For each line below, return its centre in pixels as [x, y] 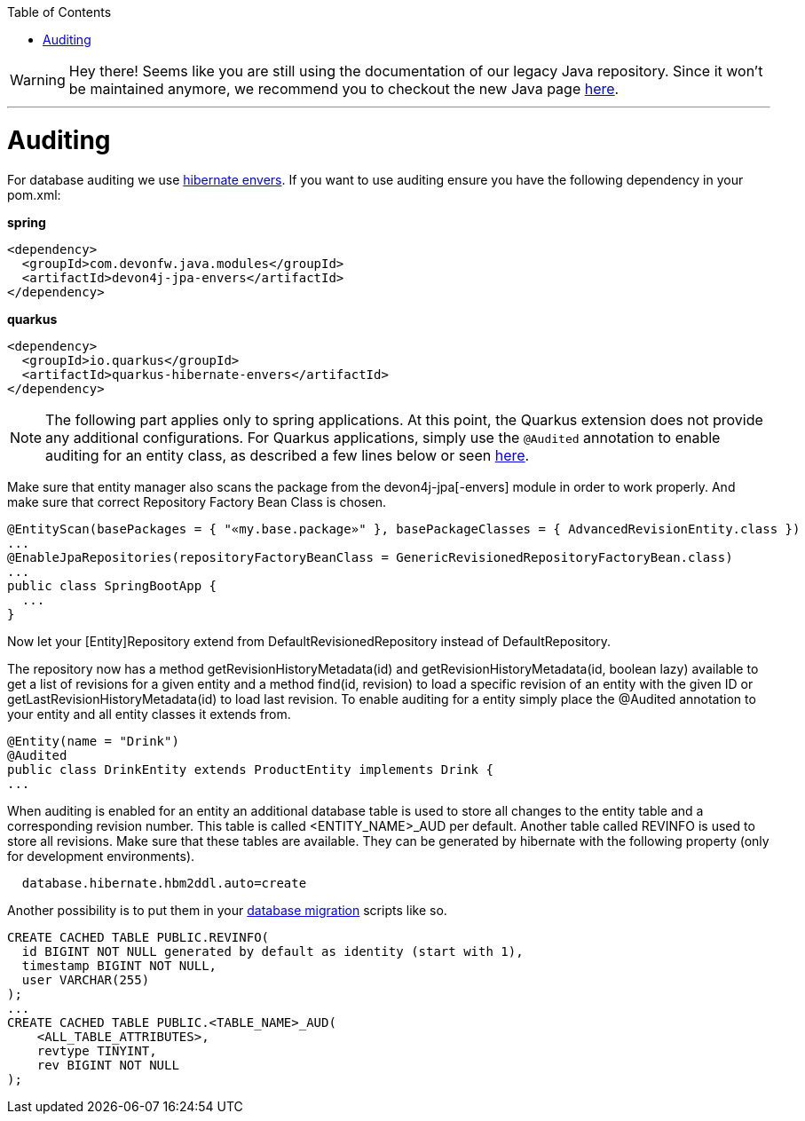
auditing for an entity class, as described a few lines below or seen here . [288, 455]
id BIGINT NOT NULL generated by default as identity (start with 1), [272, 951]
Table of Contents [59, 12]
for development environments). [101, 856]
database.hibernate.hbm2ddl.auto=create [164, 883]
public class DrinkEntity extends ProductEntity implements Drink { [250, 769]
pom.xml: [34, 194]
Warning [38, 80]
